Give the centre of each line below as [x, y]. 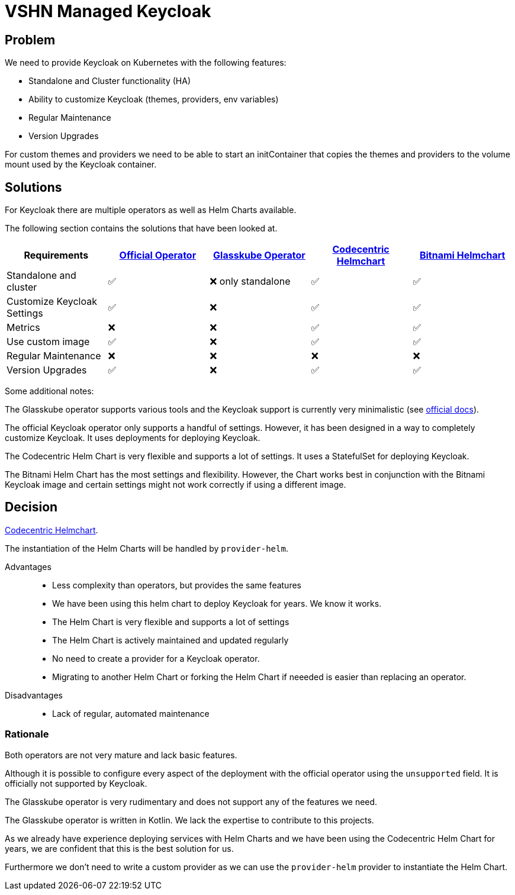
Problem [30, 40]
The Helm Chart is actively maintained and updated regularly [170, 640]
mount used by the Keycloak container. [81, 165]
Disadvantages [34, 695]
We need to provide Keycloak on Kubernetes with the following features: [146, 63]
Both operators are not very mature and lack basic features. [121, 755]
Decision [31, 507]
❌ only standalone [250, 281]
